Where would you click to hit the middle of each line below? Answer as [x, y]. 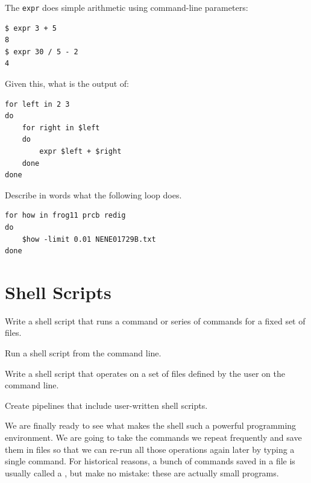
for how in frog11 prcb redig [65, 216]
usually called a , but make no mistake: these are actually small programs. [142, 472]
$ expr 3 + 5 [31, 28]
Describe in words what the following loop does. [93, 194]
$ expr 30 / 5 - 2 [42, 52]
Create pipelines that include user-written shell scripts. [106, 405]
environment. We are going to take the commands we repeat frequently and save [153, 437]
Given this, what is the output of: [67, 84]
